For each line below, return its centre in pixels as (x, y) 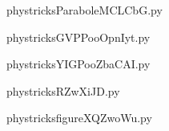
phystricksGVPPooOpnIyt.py (78, 37)
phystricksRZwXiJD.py (63, 90)
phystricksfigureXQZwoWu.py (79, 118)
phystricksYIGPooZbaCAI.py (78, 64)
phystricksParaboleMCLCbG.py (84, 10)
